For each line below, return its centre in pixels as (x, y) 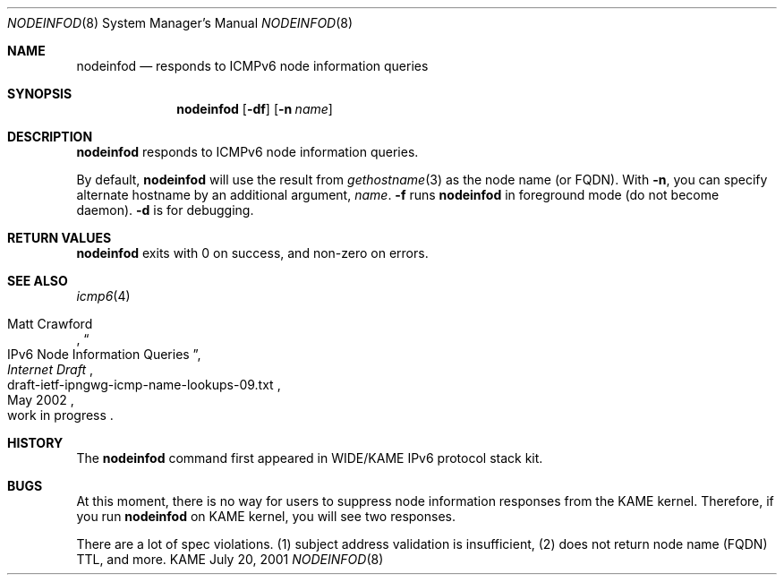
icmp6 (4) (103, 296)
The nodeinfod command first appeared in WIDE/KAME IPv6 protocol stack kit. (310, 458)
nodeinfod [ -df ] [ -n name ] (255, 109)
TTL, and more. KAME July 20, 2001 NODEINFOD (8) (230, 559)
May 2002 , (41, 400)
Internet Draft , (50, 369)
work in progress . (60, 415)
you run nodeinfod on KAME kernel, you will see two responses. (266, 516)
